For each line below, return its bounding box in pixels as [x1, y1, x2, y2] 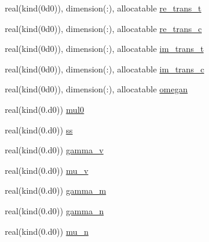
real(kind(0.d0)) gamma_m [5, 184, 107, 197]
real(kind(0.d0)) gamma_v [5, 144, 104, 156]
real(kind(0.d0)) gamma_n [5, 204, 104, 217]
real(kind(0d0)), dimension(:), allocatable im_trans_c [5, 62, 204, 75]
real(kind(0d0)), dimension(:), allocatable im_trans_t [5, 42, 204, 55]
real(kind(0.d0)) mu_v [5, 164, 89, 176]
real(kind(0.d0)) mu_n [5, 224, 89, 237]
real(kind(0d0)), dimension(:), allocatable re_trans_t [5, 2, 202, 14]
